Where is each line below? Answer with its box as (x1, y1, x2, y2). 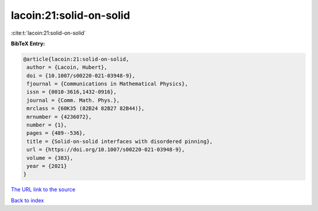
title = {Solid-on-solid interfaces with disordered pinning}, (26, 138, 213, 145)
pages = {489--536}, (26, 130, 86, 136)
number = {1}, (26, 122, 67, 129)
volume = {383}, (26, 155, 74, 161)
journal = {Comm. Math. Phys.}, (26, 97, 120, 103)
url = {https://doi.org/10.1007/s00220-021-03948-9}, (26, 146, 185, 153)
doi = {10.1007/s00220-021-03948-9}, (26, 72, 135, 79)
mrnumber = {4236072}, (26, 113, 92, 120)
